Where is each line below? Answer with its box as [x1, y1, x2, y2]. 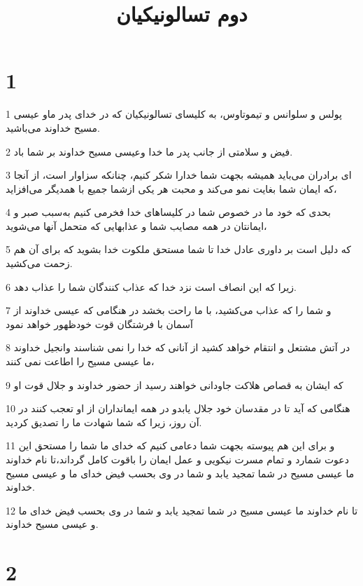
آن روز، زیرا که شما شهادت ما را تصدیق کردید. [6, 414, 202, 429]
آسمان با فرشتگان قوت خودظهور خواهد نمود [6, 316, 193, 331]
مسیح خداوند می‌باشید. [6, 120, 101, 135]
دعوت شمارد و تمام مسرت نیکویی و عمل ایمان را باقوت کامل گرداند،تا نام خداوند [6, 452, 349, 466]
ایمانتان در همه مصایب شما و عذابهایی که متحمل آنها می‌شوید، [6, 218, 267, 233]
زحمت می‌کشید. [6, 256, 73, 271]
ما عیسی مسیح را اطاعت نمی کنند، [6, 354, 155, 369]
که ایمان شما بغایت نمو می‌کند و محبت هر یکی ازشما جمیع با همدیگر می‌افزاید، [6, 181, 337, 196]
